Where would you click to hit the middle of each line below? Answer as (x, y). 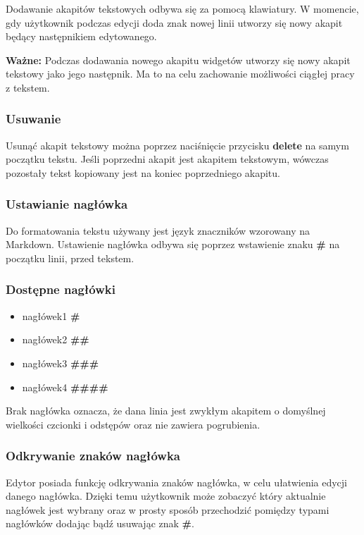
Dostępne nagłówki (61, 289)
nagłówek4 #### (65, 387)
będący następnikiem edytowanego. (81, 36)
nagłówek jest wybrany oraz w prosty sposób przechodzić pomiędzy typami (168, 509)
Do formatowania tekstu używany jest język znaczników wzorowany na (158, 230)
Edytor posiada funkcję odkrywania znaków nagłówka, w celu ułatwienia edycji (177, 482)
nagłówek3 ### (61, 363)
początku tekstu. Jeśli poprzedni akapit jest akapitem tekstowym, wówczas (167, 159)
